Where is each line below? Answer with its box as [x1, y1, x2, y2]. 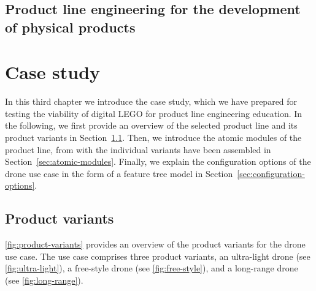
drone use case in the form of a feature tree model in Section [5, 167, 233, 180]
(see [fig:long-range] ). [5, 274, 83, 287]
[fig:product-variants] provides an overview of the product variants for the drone [5, 238, 306, 251]
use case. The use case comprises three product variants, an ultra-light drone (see [5, 249, 310, 262]
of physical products [5, 17, 136, 36]
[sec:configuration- [237, 167, 305, 180]
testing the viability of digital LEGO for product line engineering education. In [5, 107, 303, 119]
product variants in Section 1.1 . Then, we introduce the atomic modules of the [5, 131, 302, 144]
